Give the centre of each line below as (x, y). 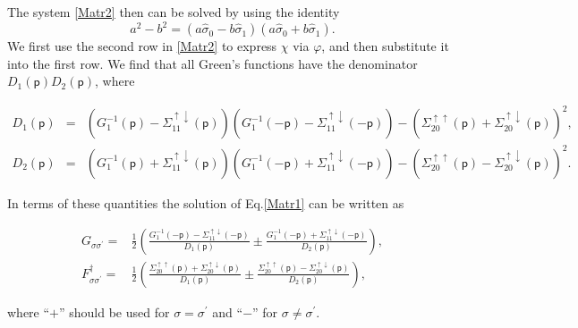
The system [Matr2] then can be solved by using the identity (174, 12)
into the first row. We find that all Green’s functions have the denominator (212, 63)
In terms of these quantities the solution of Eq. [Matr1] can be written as (206, 202)
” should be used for (115, 311)
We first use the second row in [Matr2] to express (142, 46)
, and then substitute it (385, 46)
